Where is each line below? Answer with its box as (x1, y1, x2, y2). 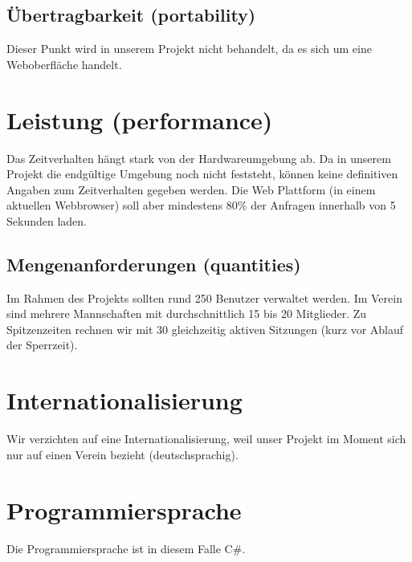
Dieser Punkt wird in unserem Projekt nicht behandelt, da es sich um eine (6, 40, 372, 57)
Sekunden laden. (6, 212, 87, 229)
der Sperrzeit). (6, 336, 78, 353)
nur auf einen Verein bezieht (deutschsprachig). (6, 446, 239, 462)
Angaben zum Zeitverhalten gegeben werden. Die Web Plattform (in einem (6, 181, 376, 198)
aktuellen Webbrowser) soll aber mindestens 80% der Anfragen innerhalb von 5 (6, 197, 396, 214)
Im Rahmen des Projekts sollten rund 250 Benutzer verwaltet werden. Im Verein (6, 289, 402, 306)
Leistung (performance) (6, 103, 273, 136)
